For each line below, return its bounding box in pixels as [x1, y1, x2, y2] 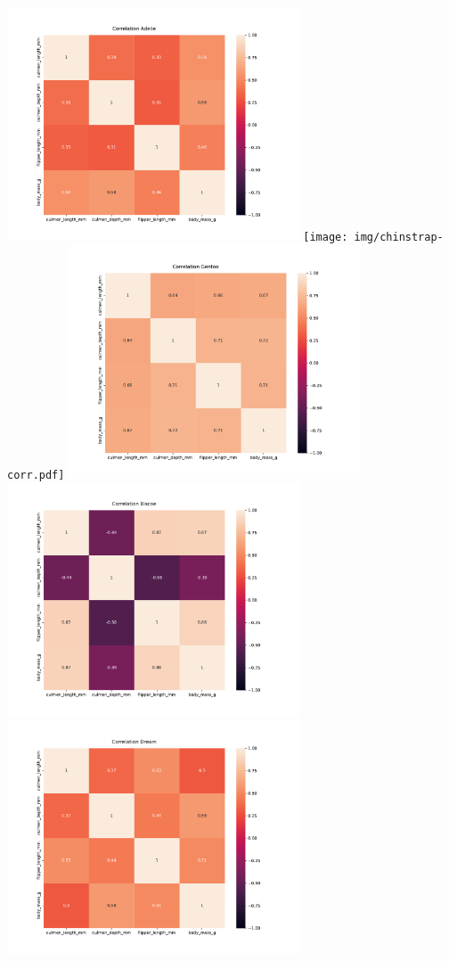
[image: [303, 231, 348, 243]
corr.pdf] [7, 468, 65, 481]
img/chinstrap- [354, 231, 444, 243]
